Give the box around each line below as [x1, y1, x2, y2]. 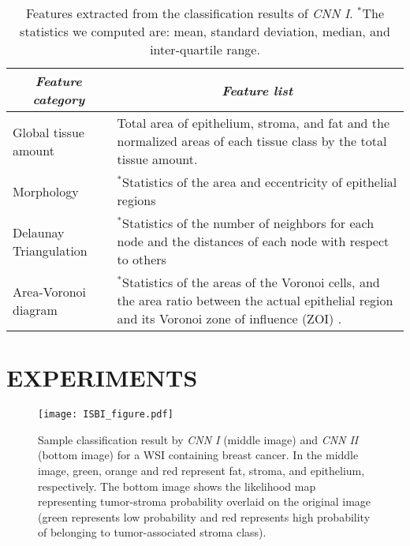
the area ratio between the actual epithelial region [117, 291, 393, 309]
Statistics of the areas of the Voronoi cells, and [122, 273, 380, 291]
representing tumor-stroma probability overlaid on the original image [38, 493, 371, 510]
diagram [13, 300, 58, 319]
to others [117, 250, 166, 268]
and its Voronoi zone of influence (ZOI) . [117, 309, 342, 327]
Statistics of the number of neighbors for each [122, 214, 375, 232]
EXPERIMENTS [6, 361, 198, 394]
